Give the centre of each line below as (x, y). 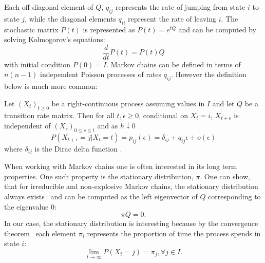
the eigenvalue (26, 206)
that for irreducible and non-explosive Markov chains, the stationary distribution (131, 186)
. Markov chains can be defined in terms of (174, 64)
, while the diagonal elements (70, 18)
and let (223, 103)
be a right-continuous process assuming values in (128, 103)
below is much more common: (51, 86)
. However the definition (209, 74)
